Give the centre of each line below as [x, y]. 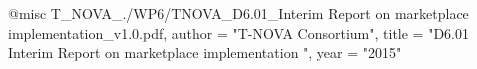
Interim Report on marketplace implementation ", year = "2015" [205, 52]
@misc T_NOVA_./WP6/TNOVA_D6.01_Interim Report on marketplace [238, 13]
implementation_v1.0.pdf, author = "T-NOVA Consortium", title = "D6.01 [238, 32]
